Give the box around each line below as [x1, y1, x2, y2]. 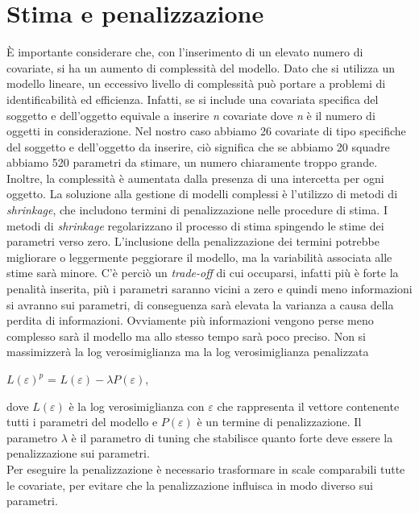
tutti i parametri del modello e [6, 413, 158, 430]
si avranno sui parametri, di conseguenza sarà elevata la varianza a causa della [6, 296, 394, 313]
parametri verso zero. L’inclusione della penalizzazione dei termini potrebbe [6, 233, 380, 250]
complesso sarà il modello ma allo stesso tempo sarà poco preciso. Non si [6, 327, 367, 344]
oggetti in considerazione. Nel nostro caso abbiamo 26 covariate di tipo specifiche [6, 122, 406, 139]
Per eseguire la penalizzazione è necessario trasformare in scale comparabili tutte [6, 460, 405, 477]
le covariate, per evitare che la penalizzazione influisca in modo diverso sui [6, 476, 373, 493]
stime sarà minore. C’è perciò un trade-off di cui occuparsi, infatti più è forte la [6, 264, 399, 281]
